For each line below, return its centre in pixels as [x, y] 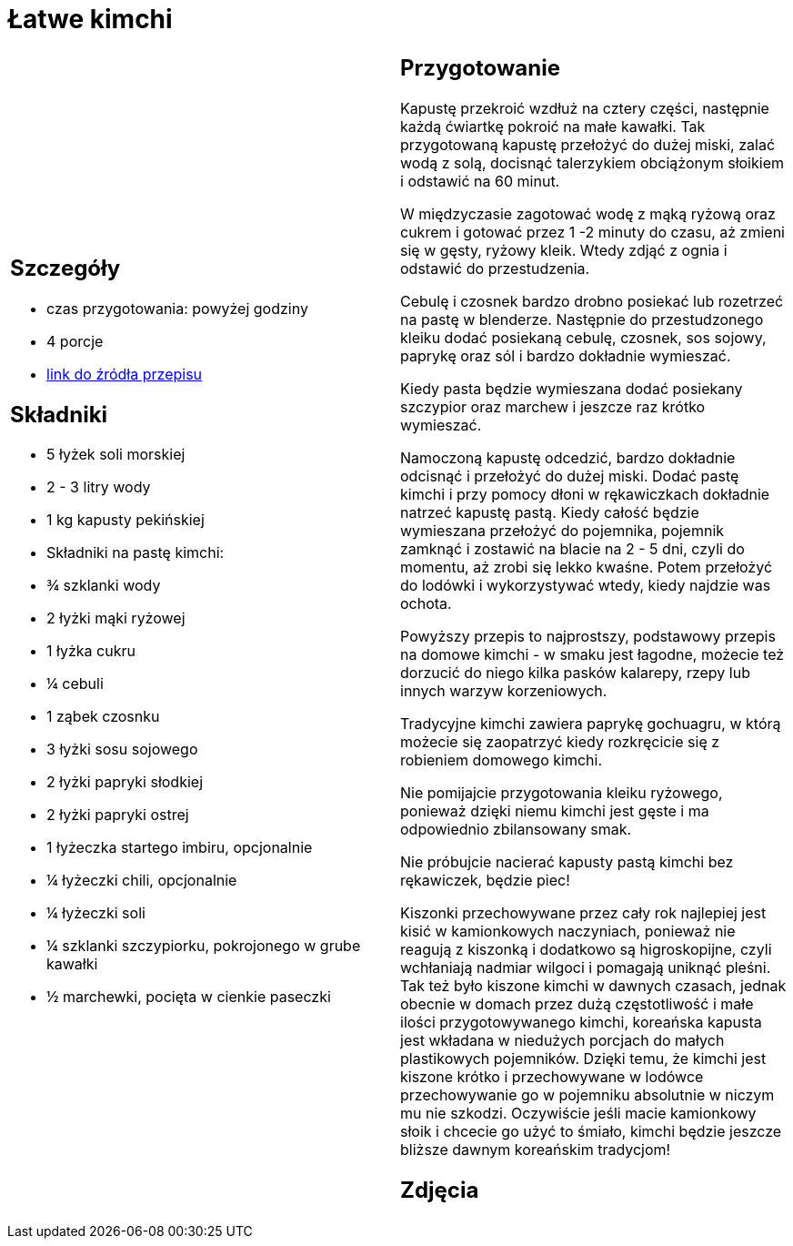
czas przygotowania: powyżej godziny [177, 308]
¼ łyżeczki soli [96, 913]
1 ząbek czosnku [103, 717]
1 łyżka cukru [91, 651]
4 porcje [75, 341]
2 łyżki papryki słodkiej [125, 782]
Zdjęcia [440, 1190]
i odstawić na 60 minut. [480, 181]
